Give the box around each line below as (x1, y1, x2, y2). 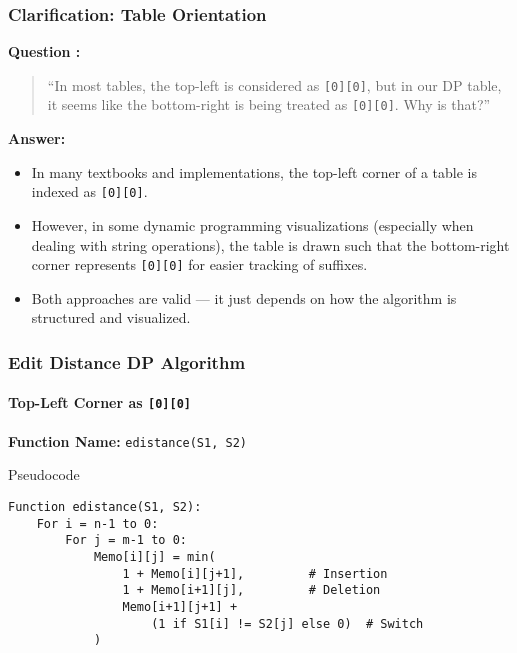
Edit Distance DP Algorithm (8, 349, 246, 374)
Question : (8, 41, 81, 62)
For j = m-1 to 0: (65, 533, 187, 548)
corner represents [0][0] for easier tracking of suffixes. (31, 254, 368, 275)
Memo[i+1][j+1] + (122, 599, 238, 614)
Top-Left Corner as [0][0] (8, 392, 191, 413)
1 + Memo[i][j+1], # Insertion (122, 566, 388, 581)
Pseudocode (8, 464, 80, 485)
